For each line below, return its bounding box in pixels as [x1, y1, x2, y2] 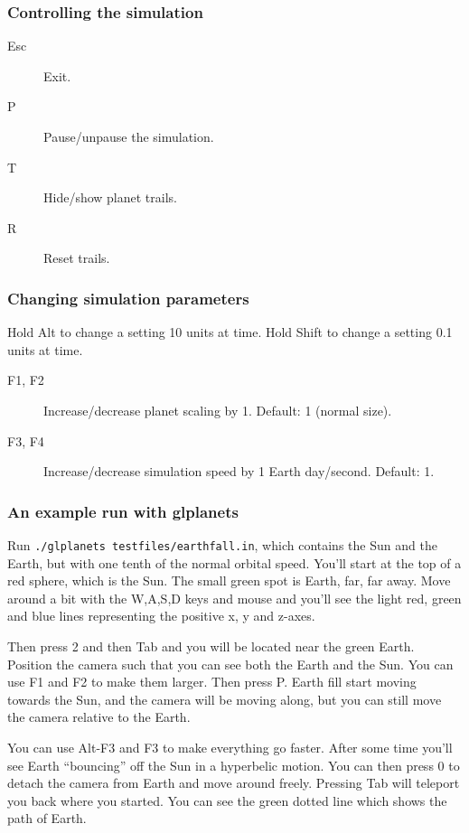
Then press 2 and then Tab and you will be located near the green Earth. [7, 637, 415, 655]
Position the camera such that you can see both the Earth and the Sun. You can [7, 654, 454, 673]
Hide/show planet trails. [43, 188, 177, 207]
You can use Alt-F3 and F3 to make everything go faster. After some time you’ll [7, 737, 453, 756]
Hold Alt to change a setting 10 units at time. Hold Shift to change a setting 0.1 [7, 323, 453, 342]
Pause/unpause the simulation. [43, 127, 214, 145]
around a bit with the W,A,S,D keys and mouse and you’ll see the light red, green [7, 588, 462, 607]
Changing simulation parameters [7, 286, 249, 309]
